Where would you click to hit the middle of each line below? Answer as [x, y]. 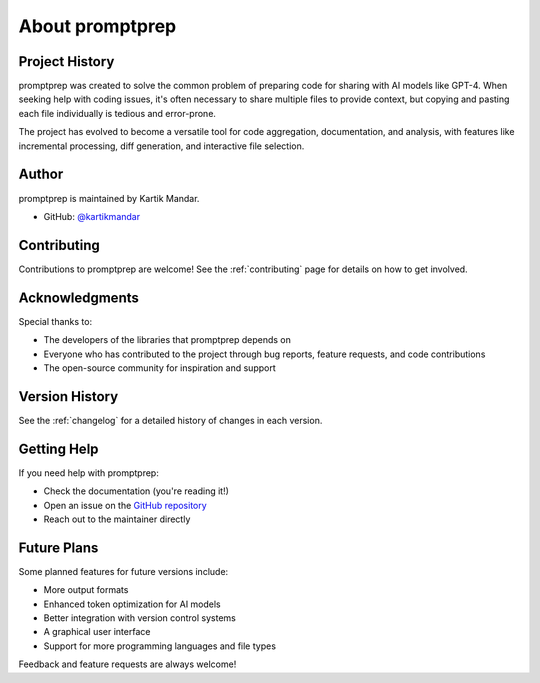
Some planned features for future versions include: [123, 571]
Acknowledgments [79, 297]
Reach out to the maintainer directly [117, 519]
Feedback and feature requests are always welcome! [127, 664]
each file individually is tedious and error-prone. [117, 113]
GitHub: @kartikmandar [91, 216]
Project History [66, 61]
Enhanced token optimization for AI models [132, 604]
